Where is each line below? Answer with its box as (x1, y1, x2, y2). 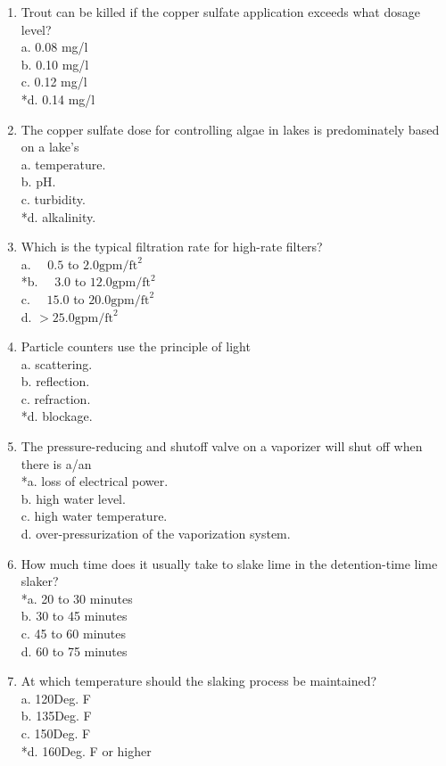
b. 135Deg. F (21, 706, 92, 725)
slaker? (21, 572, 59, 590)
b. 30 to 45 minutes (21, 606, 128, 625)
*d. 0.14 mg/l (21, 89, 95, 108)
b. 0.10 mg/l (21, 54, 89, 73)
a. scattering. (21, 354, 93, 373)
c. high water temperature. (21, 507, 168, 525)
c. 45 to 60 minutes (21, 624, 126, 642)
